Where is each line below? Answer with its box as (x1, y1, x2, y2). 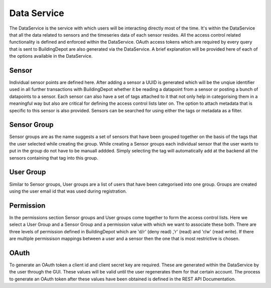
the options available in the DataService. (9, 53, 93, 59)
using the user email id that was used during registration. (9, 188, 127, 194)
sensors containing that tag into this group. (9, 155, 98, 161)
